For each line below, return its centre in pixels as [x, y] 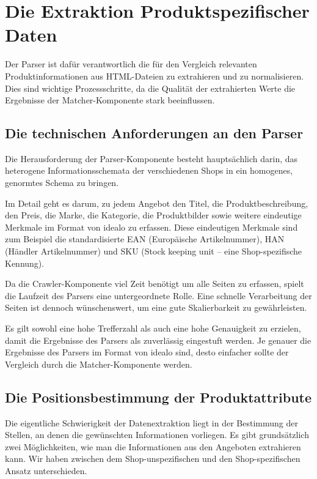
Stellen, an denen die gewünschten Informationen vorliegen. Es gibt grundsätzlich [157, 435]
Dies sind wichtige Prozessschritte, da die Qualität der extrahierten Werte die [150, 88]
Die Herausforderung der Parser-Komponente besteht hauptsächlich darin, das [151, 158]
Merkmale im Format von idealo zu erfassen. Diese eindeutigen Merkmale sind [151, 227]
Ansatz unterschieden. [46, 470]
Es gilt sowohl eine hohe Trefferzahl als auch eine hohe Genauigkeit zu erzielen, [153, 328]
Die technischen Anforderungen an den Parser [154, 133]
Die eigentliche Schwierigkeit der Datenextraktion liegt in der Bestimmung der [151, 422]
